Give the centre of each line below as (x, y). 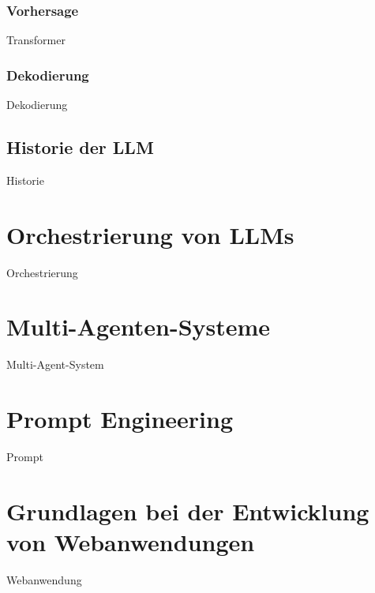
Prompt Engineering (120, 419)
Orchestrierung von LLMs (150, 234)
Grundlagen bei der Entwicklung (188, 510)
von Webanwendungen (131, 541)
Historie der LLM (80, 147)
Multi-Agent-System (55, 364)
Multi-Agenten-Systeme (139, 327)
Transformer (36, 40)
